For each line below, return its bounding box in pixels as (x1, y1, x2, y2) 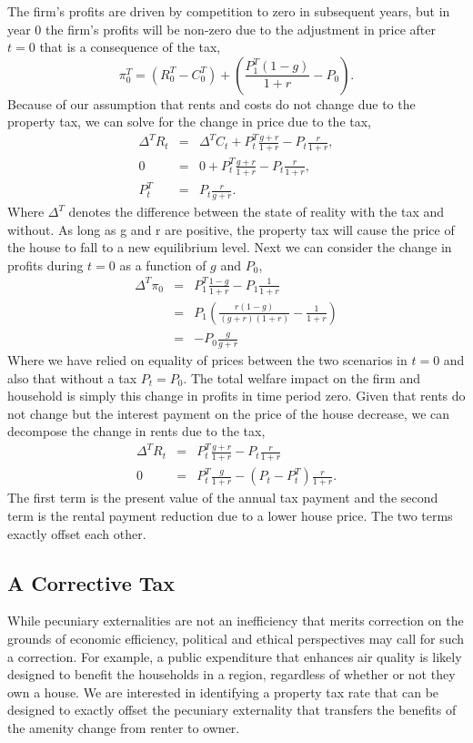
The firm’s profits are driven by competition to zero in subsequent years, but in (7, 2, 450, 20)
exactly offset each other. (7, 524, 146, 543)
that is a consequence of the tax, (39, 37, 221, 56)
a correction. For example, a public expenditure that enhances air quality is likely (7, 646, 462, 666)
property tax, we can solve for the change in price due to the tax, (7, 112, 371, 131)
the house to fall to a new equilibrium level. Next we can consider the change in (7, 238, 452, 257)
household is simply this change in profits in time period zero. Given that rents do (7, 386, 466, 405)
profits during (7, 255, 84, 274)
